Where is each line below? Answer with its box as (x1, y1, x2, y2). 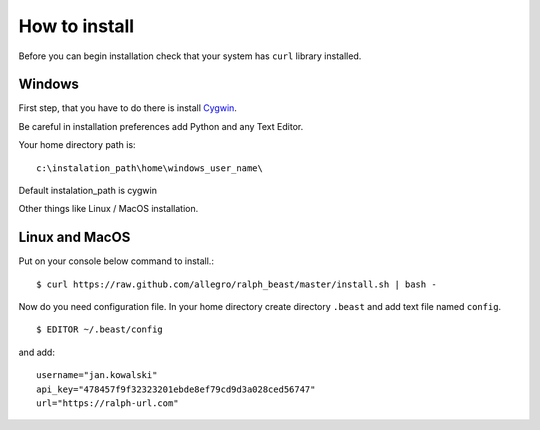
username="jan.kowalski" (36, 370, 158, 381)
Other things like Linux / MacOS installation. (18, 203, 199, 215)
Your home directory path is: (18, 139, 136, 151)
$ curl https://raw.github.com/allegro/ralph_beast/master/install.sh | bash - (36, 278, 437, 290)
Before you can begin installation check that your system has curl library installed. (18, 50, 362, 62)
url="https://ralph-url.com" (36, 398, 179, 409)
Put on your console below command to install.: (18, 255, 215, 267)
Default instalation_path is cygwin (18, 185, 157, 197)
